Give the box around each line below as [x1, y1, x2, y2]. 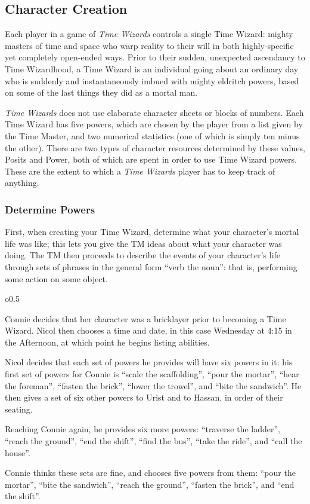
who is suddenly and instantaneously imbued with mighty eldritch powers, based [5, 74, 299, 87]
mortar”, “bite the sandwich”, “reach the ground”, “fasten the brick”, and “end [5, 478, 294, 490]
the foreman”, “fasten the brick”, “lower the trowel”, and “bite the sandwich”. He [5, 379, 302, 392]
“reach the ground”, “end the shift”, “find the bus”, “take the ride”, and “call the [5, 435, 302, 447]
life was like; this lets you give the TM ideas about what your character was [5, 237, 282, 249]
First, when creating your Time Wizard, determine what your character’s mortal [5, 225, 299, 238]
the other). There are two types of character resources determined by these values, [5, 141, 305, 154]
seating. [5, 402, 33, 415]
